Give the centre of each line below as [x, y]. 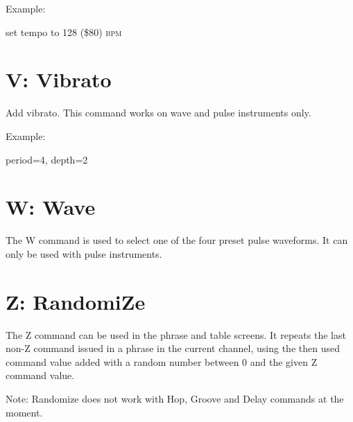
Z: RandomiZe [76, 301]
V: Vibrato [59, 79]
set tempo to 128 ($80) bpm [64, 32]
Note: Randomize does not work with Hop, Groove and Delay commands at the [175, 398]
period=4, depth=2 [47, 159]
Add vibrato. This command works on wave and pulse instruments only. [158, 113]
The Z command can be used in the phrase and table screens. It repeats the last [176, 334]
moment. [24, 412]
